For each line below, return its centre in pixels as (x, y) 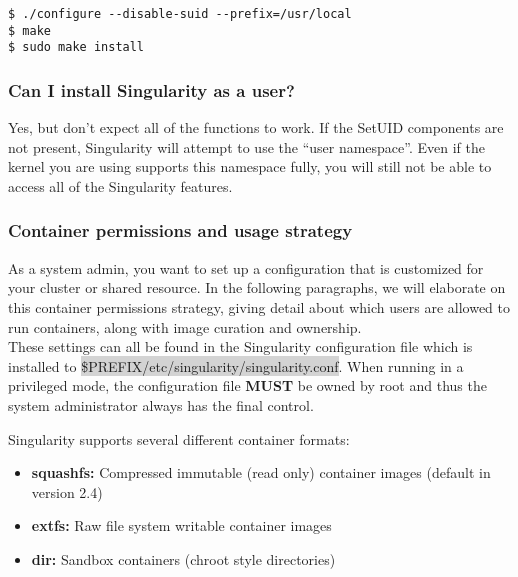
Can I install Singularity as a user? (151, 89)
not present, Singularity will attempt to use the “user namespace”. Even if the (246, 146)
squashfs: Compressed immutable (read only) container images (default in (261, 472)
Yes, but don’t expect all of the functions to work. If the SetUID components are (256, 127)
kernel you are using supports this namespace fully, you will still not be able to (250, 166)
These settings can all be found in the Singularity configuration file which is (240, 346)
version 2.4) (67, 491)
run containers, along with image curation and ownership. (185, 326)
